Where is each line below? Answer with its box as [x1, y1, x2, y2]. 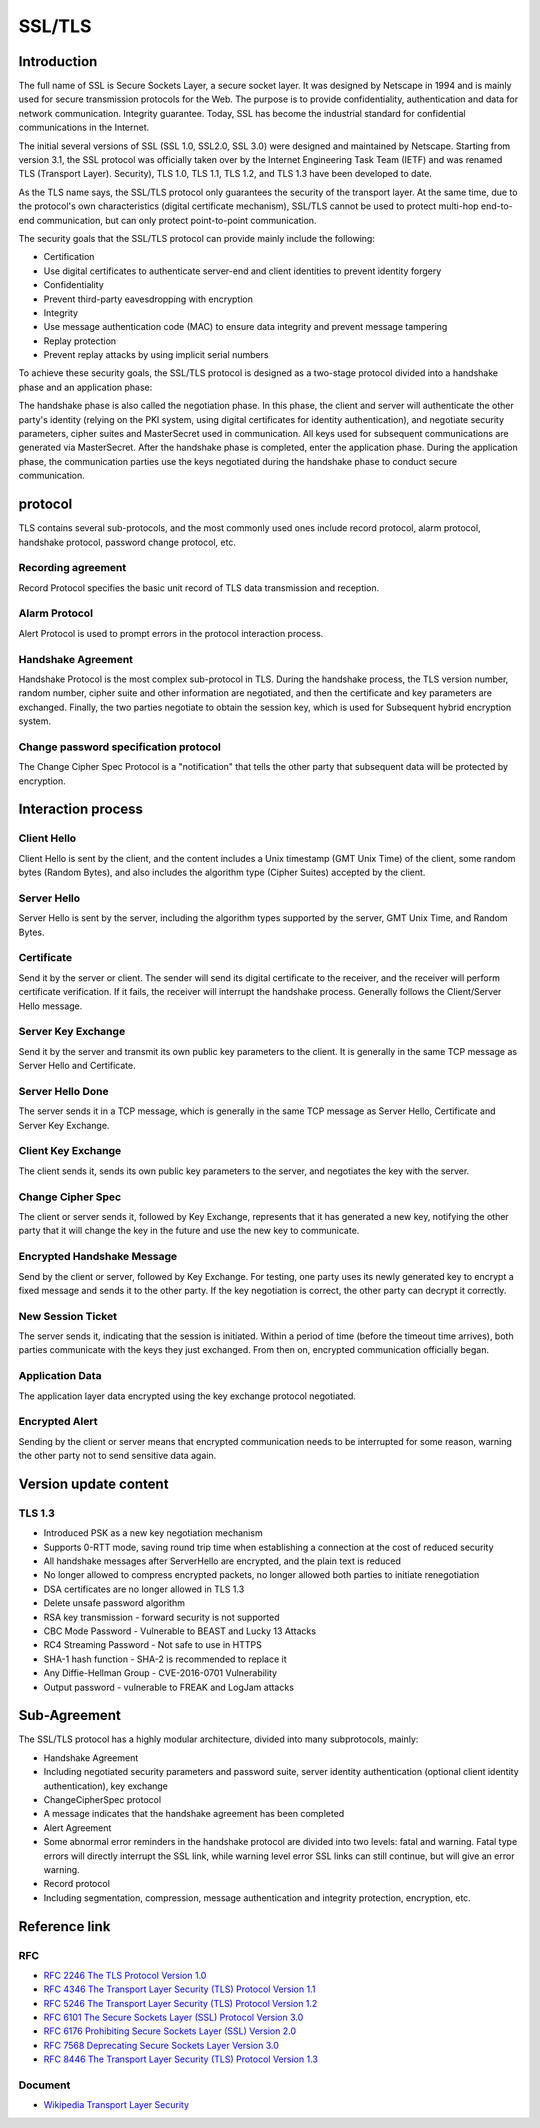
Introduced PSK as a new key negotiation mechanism [43, 1527, 264, 1539]
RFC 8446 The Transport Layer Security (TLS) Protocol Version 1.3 [43, 2053, 319, 2065]
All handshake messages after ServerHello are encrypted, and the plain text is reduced [43, 1555, 402, 1567]
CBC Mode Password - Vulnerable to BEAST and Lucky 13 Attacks [43, 1625, 317, 1637]
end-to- [480, 200, 514, 212]
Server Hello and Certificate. [18, 1060, 136, 1072]
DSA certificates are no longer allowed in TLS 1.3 [43, 1583, 245, 1595]
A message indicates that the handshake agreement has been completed [43, 1808, 345, 1820]
